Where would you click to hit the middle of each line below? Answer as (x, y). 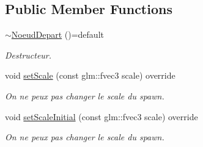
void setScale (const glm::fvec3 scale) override (90, 75)
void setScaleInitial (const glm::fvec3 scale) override (102, 116)
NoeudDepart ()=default (57, 34)
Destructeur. (28, 55)
